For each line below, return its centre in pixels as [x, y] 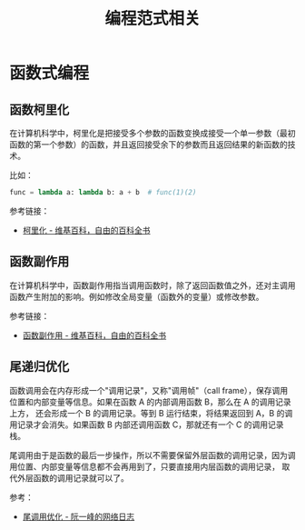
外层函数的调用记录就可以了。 [73, 477]
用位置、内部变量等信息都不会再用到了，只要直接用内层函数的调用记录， [144, 466]
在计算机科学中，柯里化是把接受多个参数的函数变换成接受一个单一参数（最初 [152, 133]
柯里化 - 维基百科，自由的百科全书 [87, 230]
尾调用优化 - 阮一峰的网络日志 [79, 516]
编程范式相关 [152, 19]
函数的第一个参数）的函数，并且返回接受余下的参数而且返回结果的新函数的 [148, 145]
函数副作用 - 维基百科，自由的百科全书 [94, 335]
